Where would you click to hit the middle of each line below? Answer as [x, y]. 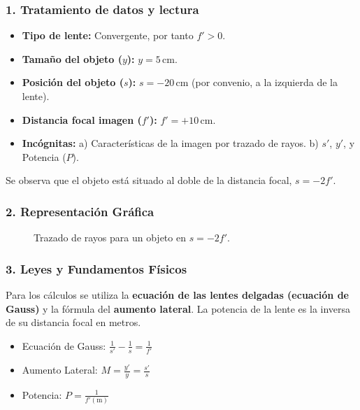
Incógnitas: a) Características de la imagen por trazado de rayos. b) [170, 143]
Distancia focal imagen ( [82, 119]
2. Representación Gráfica [80, 211]
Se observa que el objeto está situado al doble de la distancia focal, [149, 180]
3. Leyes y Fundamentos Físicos [96, 268]
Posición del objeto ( [73, 82]
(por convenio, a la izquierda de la [265, 82]
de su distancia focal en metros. [73, 322]
